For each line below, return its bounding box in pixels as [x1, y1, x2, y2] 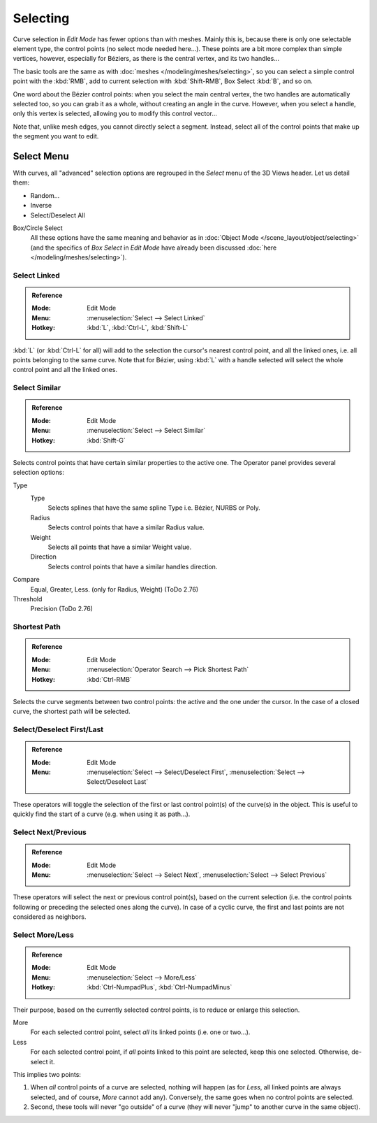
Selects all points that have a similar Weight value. [47, 543, 192, 552]
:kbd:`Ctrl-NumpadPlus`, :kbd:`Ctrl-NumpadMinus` [87, 983, 232, 992]
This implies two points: [13, 1070, 82, 1078]
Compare [13, 575, 40, 584]
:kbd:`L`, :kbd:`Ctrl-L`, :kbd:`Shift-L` [87, 324, 188, 332]
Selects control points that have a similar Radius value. [47, 523, 205, 531]
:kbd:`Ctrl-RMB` [87, 675, 132, 683]
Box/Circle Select [13, 224, 63, 232]
